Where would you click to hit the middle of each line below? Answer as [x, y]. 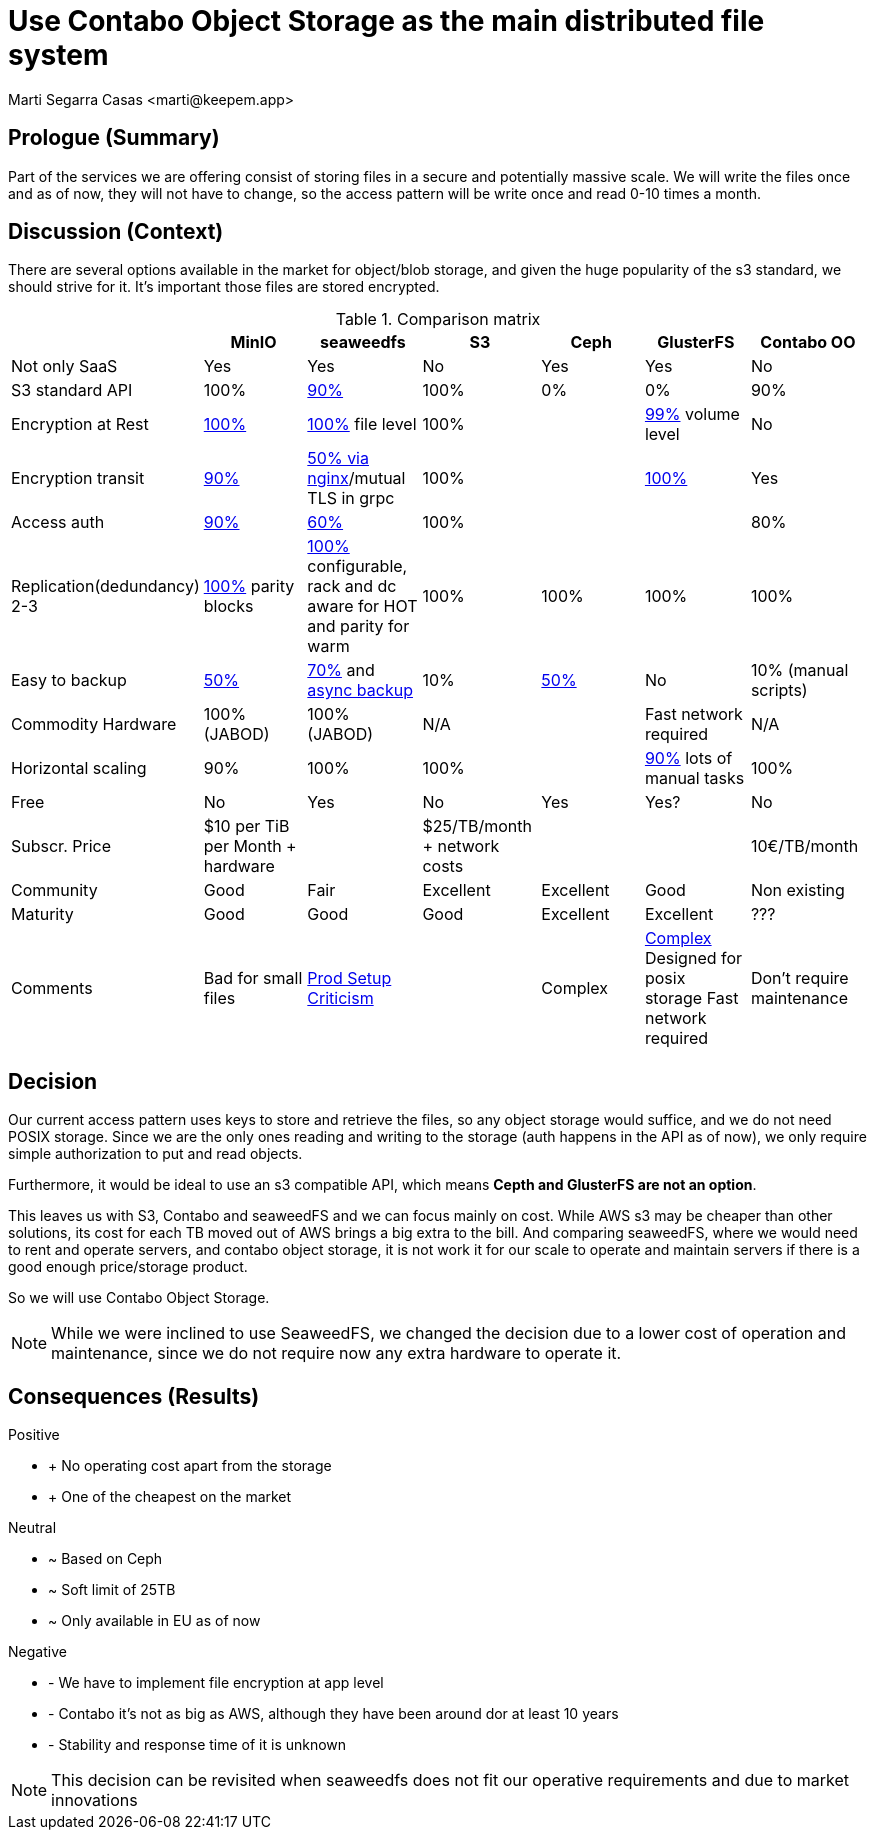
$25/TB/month [477, 826]
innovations [94, 1800]
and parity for [358, 626]
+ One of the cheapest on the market [170, 1497]
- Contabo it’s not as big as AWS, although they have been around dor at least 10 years [333, 1714]
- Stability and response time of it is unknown [197, 1745]
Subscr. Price [61, 846]
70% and [341, 670]
